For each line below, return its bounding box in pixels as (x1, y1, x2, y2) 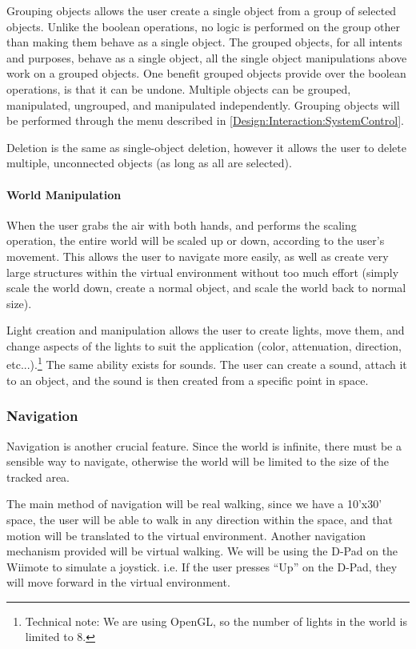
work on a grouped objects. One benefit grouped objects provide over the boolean (6, 65, 406, 82)
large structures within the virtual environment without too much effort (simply (6, 263, 399, 280)
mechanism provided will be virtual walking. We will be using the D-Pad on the (6, 543, 398, 559)
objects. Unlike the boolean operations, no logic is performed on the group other (6, 18, 401, 34)
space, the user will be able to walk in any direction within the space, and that (6, 511, 393, 527)
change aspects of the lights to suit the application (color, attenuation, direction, (6, 337, 402, 354)
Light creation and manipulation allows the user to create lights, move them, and (6, 322, 405, 339)
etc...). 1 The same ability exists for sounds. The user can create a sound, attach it (6, 354, 407, 373)
